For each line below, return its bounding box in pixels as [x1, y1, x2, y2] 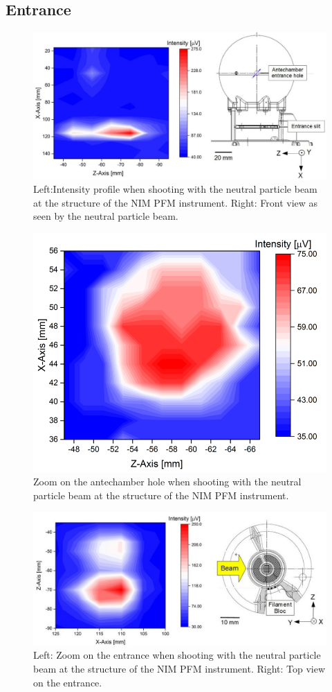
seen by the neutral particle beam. [33, 209, 178, 223]
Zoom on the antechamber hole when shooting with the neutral [33, 474, 302, 489]
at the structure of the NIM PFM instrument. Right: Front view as [33, 195, 318, 209]
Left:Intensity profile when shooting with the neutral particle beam [33, 182, 317, 196]
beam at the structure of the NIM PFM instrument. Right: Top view [33, 661, 326, 675]
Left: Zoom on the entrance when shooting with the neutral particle [33, 648, 321, 662]
